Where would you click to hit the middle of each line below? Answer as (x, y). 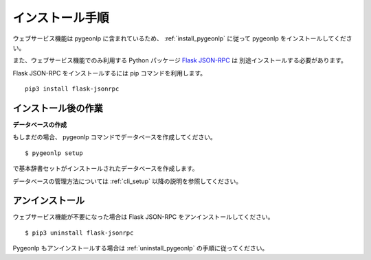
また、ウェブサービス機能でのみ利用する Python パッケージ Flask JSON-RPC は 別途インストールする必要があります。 (180, 60)
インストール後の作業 (58, 108)
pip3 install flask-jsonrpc (72, 89)
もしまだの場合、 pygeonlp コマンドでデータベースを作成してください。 (114, 137)
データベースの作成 (40, 125)
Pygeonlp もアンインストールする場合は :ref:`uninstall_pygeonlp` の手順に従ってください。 (140, 248)
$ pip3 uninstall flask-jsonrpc (79, 233)
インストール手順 (61, 18)
